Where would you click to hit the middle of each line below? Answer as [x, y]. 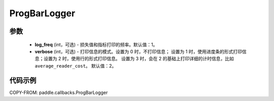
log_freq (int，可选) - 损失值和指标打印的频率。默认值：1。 [96, 44]
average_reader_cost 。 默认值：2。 [76, 65]
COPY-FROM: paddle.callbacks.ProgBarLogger [59, 92]
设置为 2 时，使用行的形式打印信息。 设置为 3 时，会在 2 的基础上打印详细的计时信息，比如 [139, 59]
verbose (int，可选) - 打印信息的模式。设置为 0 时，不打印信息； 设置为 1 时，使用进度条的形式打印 [138, 51]
